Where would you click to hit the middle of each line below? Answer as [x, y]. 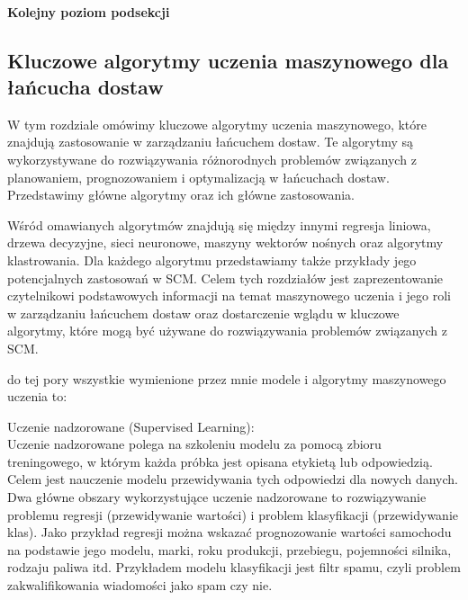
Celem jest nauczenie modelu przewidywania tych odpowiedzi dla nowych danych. [233, 479]
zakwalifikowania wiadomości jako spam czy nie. [140, 585]
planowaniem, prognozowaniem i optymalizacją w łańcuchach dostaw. [198, 177]
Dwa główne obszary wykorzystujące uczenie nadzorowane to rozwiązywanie [217, 497]
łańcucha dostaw [85, 86]
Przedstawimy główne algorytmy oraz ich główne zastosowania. [181, 195]
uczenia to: [37, 396]
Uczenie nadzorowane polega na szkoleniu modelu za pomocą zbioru [194, 444]
